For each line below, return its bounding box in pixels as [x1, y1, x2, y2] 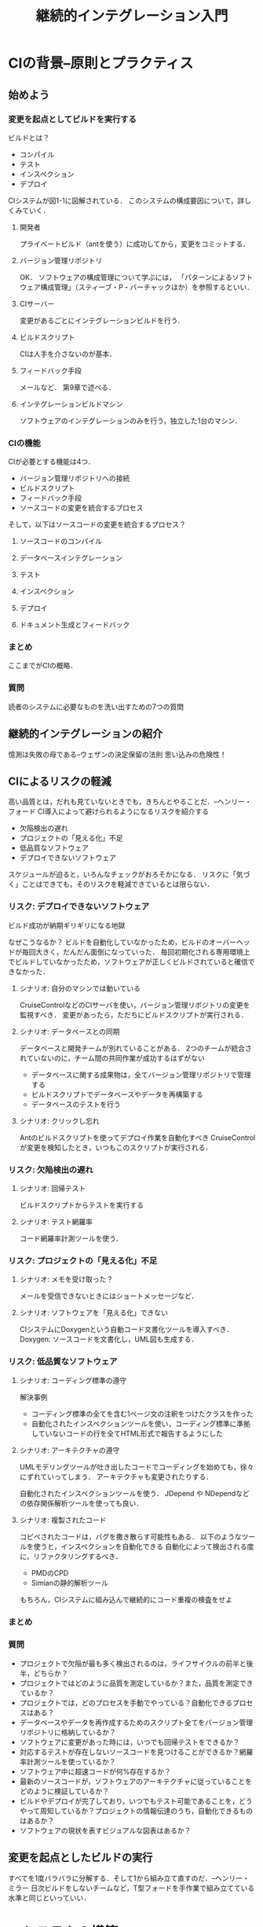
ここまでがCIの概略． [8, 661, 77, 671]
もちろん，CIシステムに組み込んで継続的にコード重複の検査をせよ [19, 1594, 233, 1604]
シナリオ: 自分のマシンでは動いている [19, 984, 141, 993]
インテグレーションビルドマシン [19, 399, 123, 409]
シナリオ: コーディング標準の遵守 [19, 1375, 127, 1385]
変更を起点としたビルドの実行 [8, 1851, 153, 1864]
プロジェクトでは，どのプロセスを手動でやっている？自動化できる [19, 1697, 233, 1707]
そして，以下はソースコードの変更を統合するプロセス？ [8, 520, 186, 529]
